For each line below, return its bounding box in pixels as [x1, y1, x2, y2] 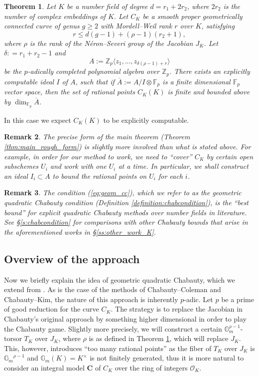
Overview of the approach [4, 251, 140, 266]
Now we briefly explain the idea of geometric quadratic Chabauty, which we [4, 274, 235, 285]
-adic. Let [184, 294, 213, 304]
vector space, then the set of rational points [4, 86, 135, 97]
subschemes [4, 161, 39, 171]
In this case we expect [4, 114, 71, 125]
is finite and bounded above [167, 86, 250, 97]
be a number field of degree [67, 1, 148, 11]
